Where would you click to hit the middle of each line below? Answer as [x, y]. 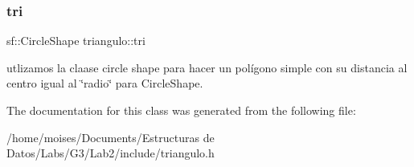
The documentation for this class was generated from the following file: [181, 110]
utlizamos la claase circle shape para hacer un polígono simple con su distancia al [207, 67]
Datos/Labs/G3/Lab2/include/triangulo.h [111, 153]
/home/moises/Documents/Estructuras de [111, 137]
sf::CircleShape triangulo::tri [76, 41]
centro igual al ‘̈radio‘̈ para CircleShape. [105, 83]
